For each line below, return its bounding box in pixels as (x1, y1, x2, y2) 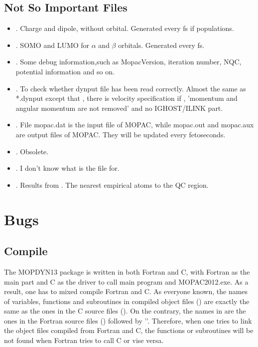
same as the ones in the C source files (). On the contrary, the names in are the (4, 306, 246, 316)
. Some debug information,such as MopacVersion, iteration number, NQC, (15, 56, 242, 67)
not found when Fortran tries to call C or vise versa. (4, 335, 164, 346)
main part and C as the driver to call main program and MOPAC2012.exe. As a (4, 276, 249, 287)
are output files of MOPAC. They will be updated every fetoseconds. (15, 129, 226, 139)
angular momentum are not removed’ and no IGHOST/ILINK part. (15, 102, 223, 113)
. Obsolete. (15, 146, 49, 156)
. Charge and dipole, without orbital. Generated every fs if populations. (15, 23, 234, 33)
